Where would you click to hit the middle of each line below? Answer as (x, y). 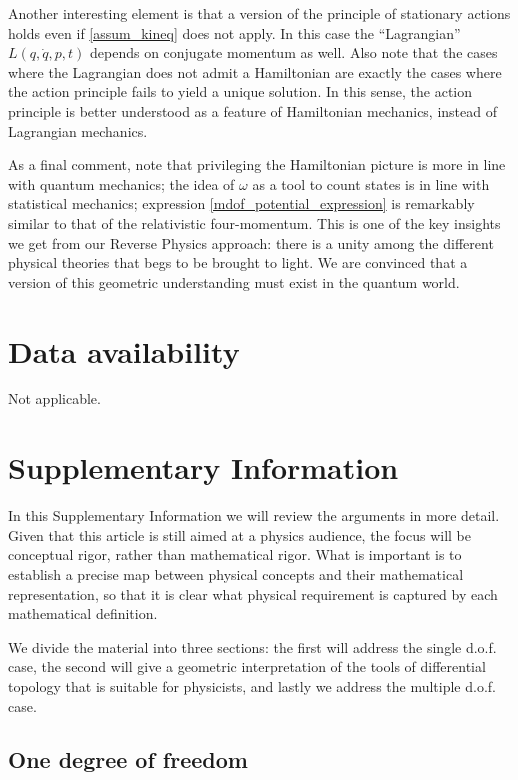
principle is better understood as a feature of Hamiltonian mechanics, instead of (253, 110)
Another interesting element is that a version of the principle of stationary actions (259, 13)
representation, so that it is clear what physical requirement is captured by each (253, 593)
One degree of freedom (128, 759)
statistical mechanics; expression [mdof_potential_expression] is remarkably (241, 203)
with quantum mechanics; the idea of (121, 183)
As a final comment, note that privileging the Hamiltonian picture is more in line (257, 164)
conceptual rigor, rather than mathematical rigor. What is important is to (235, 554)
